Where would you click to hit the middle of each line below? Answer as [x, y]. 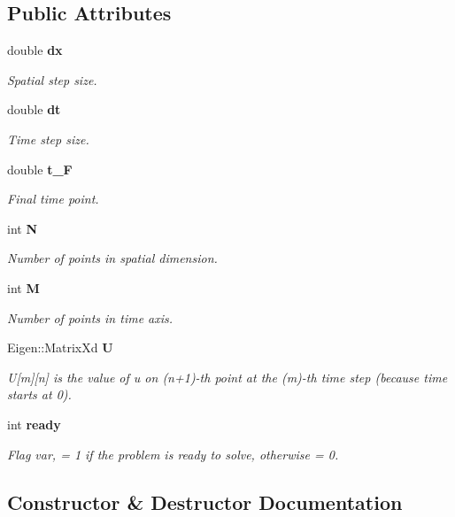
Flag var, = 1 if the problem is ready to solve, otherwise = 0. [173, 454]
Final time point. [53, 199]
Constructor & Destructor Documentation [205, 502]
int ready [34, 424]
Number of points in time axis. [90, 317]
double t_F [40, 169]
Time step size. [48, 139]
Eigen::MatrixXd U [60, 347]
